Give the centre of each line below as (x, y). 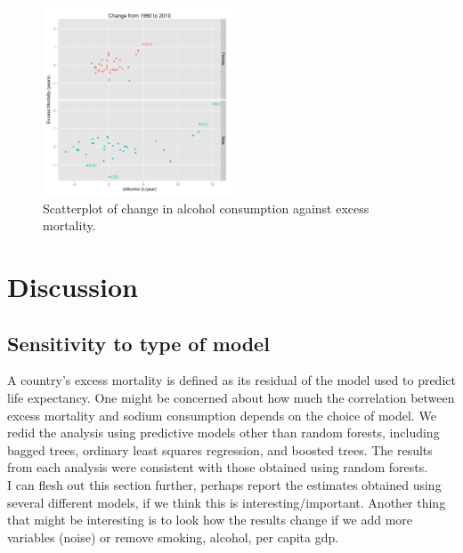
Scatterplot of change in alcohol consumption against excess (206, 208)
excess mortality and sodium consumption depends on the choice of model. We (222, 415)
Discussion (73, 286)
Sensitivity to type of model (138, 343)
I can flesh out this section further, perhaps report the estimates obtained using (224, 484)
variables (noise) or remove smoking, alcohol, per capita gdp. (173, 537)
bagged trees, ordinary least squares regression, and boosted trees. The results (220, 449)
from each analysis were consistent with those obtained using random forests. (218, 467)
